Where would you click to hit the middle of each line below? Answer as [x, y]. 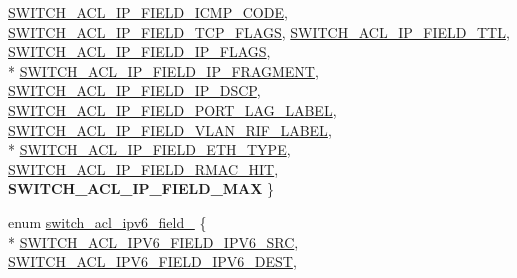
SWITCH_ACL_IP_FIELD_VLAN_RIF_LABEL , [170, 129]
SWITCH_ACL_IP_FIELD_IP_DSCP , [134, 90]
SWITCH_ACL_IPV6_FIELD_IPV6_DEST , [152, 261]
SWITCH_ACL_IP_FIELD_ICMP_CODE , [148, 12]
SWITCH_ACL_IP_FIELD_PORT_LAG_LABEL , [172, 109]
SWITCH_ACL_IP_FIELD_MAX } [141, 188]
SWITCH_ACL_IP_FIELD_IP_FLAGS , [139, 51]
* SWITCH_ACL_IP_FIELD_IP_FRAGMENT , [163, 70]
